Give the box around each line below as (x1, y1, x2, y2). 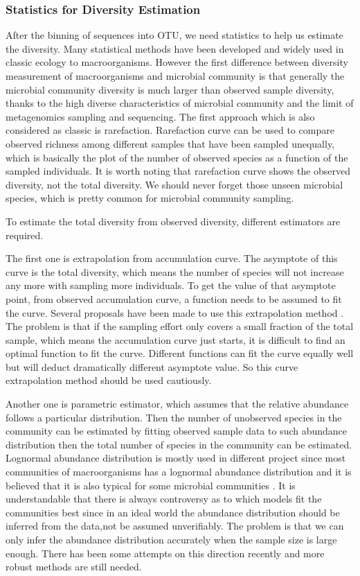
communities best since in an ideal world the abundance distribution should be (6, 505, 340, 519)
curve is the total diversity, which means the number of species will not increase (6, 264, 344, 279)
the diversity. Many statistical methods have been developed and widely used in (6, 41, 344, 55)
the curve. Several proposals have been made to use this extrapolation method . (6, 305, 344, 320)
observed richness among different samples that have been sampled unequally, (6, 136, 335, 150)
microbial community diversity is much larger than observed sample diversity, (6, 82, 334, 96)
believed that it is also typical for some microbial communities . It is (6, 478, 296, 492)
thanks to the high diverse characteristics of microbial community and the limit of (6, 96, 354, 110)
